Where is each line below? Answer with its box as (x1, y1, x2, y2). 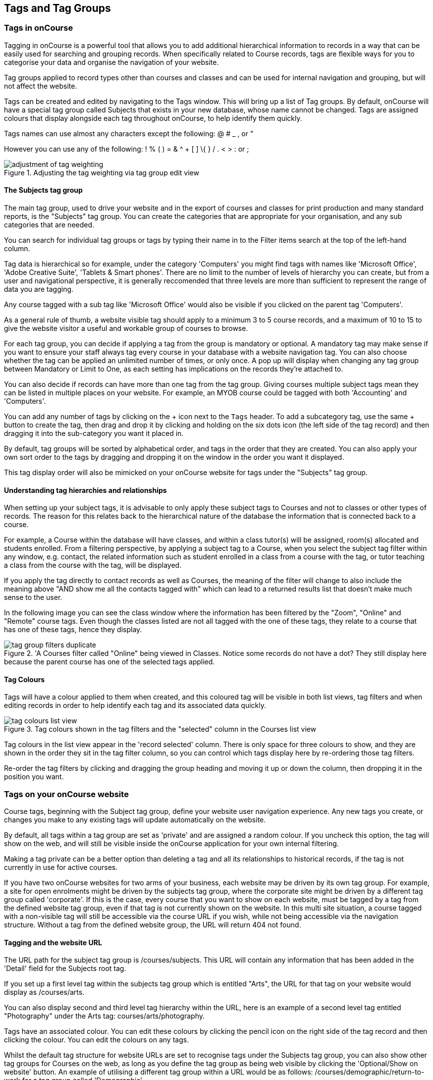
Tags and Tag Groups (4, 2, 111, 14)
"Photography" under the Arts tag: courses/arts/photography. (4, 1012, 205, 1021)
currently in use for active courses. (4, 863, 118, 872)
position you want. (4, 772, 64, 781)
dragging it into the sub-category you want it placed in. (4, 429, 184, 438)
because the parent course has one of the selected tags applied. (4, 657, 215, 666)
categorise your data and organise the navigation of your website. (4, 57, 219, 66)
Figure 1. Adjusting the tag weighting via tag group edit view (4, 168, 199, 177)
